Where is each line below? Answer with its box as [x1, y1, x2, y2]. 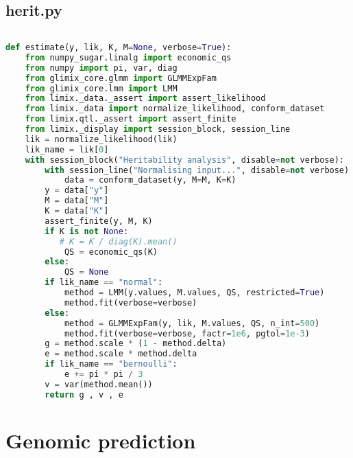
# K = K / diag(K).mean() [59, 236, 178, 247]
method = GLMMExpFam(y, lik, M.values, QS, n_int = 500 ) [64, 318, 320, 328]
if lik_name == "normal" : [45, 277, 163, 288]
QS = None [64, 267, 109, 277]
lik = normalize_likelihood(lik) [25, 134, 178, 144]
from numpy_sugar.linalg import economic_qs [25, 52, 232, 62]
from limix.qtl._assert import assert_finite [25, 114, 236, 124]
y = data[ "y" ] [45, 185, 109, 196]
